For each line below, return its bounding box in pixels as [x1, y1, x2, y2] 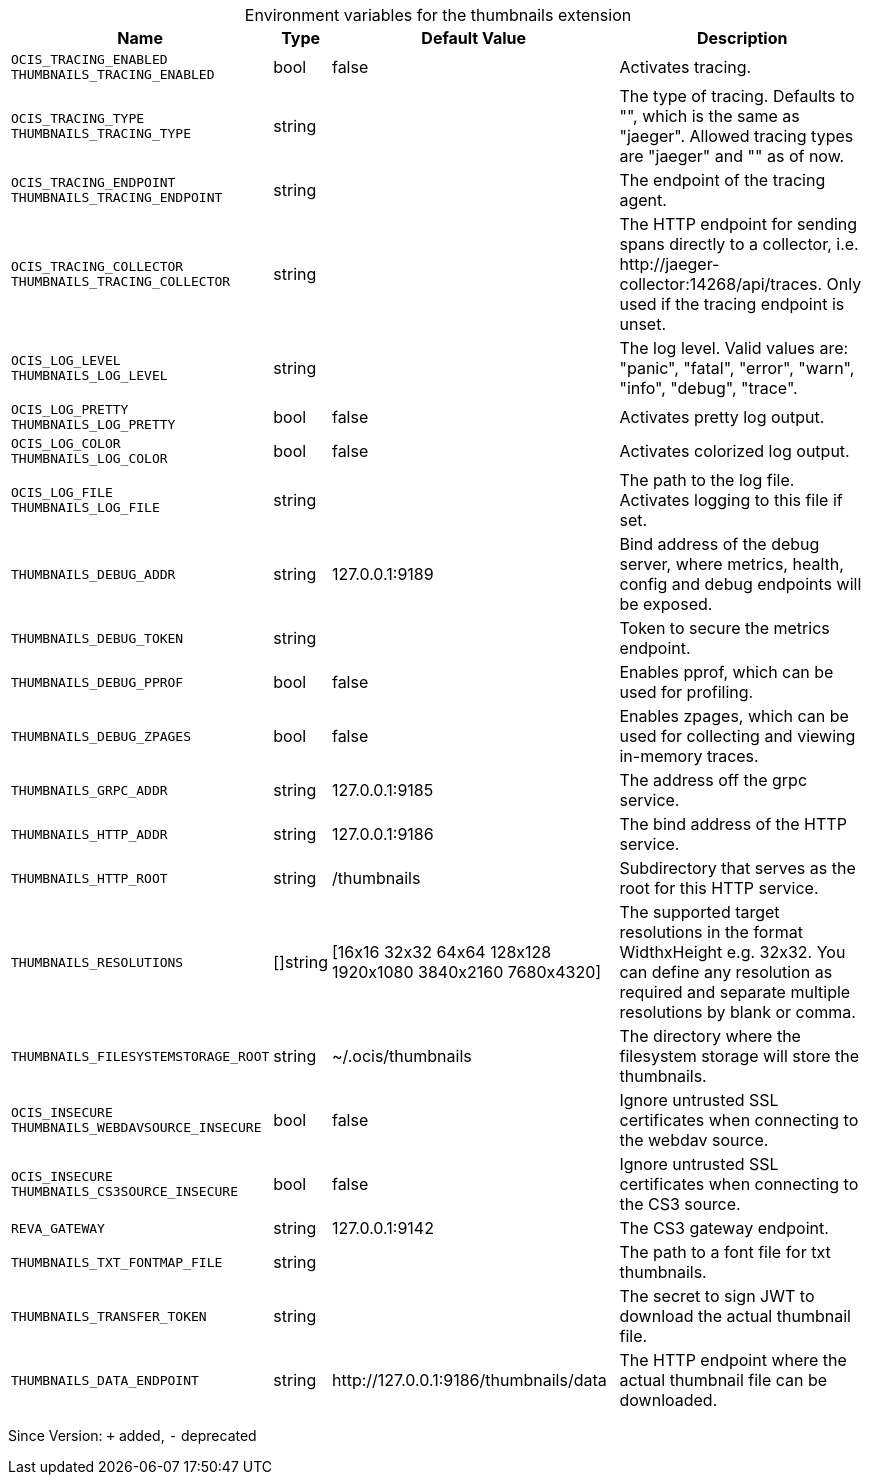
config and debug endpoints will [619, 574, 862, 594]
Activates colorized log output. [619, 441, 850, 461]
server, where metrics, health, [619, 554, 844, 574]
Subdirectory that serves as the [619, 858, 856, 878]
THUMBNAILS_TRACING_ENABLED [11, 67, 215, 82]
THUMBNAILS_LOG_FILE [11, 500, 160, 515]
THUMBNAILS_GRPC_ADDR [11, 782, 168, 798]
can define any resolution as [619, 962, 833, 982]
